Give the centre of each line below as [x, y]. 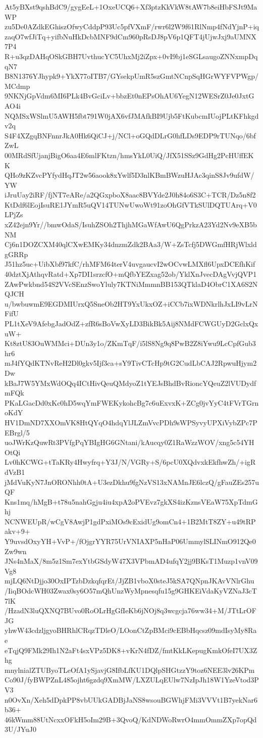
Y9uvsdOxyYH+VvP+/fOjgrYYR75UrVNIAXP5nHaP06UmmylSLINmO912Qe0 [130, 541]
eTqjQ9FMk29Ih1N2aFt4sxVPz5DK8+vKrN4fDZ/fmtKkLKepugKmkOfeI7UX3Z [131, 650]
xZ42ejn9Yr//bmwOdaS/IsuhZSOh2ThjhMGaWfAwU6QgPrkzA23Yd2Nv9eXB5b [131, 225]
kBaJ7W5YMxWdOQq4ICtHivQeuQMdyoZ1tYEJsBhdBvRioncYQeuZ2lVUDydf [130, 383]
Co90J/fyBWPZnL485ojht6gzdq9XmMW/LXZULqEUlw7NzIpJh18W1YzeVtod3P [132, 680]
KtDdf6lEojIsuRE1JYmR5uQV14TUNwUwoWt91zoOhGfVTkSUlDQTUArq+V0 [131, 204]
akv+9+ [17, 531]
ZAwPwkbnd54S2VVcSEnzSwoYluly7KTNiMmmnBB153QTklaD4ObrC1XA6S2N [131, 284]
